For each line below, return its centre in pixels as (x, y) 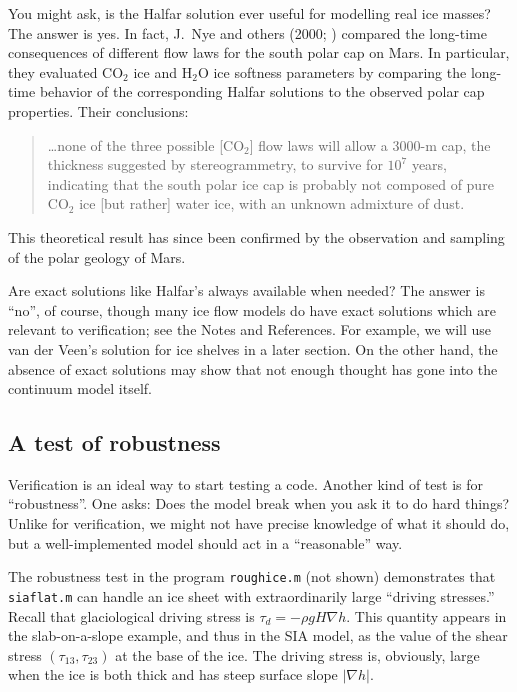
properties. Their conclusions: (98, 110)
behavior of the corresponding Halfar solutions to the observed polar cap (262, 91)
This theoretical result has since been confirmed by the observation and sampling (256, 236)
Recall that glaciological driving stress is (131, 615)
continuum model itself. (80, 388)
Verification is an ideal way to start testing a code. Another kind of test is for (245, 483)
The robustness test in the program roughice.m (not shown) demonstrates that (252, 576)
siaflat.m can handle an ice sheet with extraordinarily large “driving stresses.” (251, 595)
